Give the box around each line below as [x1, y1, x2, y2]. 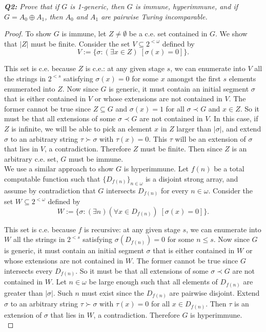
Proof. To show [4, 28, 52, 39]
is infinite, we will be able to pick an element [11, 123, 152, 134]
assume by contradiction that [4, 185, 96, 195]
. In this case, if [209, 113, 258, 124]
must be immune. [68, 153, 124, 164]
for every [160, 185, 189, 195]
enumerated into [4, 83, 55, 94]
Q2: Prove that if [4, 1, 59, 11]
